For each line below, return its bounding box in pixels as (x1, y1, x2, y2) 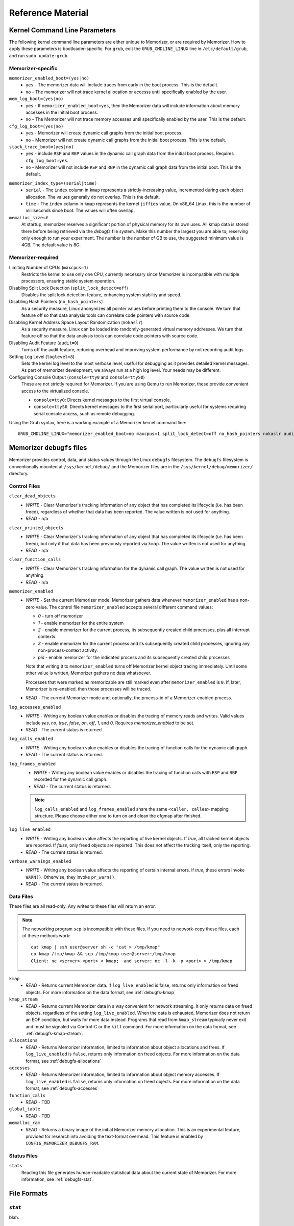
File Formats (9, 1189, 48, 1198)
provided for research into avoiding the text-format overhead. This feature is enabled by (25, 1133, 203, 1139)
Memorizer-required (9, 254, 59, 261)
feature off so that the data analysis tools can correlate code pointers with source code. (21, 333, 198, 339)
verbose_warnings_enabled (9, 858, 72, 864)
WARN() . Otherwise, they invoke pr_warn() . (25, 874, 116, 880)
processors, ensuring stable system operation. (21, 278, 116, 284)
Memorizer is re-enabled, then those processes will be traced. (25, 686, 151, 692)
